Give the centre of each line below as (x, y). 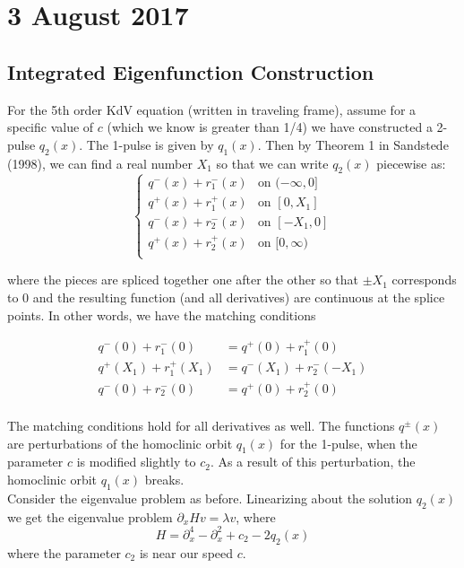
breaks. (164, 480)
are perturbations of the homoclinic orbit (120, 443)
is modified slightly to (136, 462)
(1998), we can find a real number (100, 163)
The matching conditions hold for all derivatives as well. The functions (201, 426)
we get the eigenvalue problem (90, 516)
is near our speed (186, 552)
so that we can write (272, 163)
